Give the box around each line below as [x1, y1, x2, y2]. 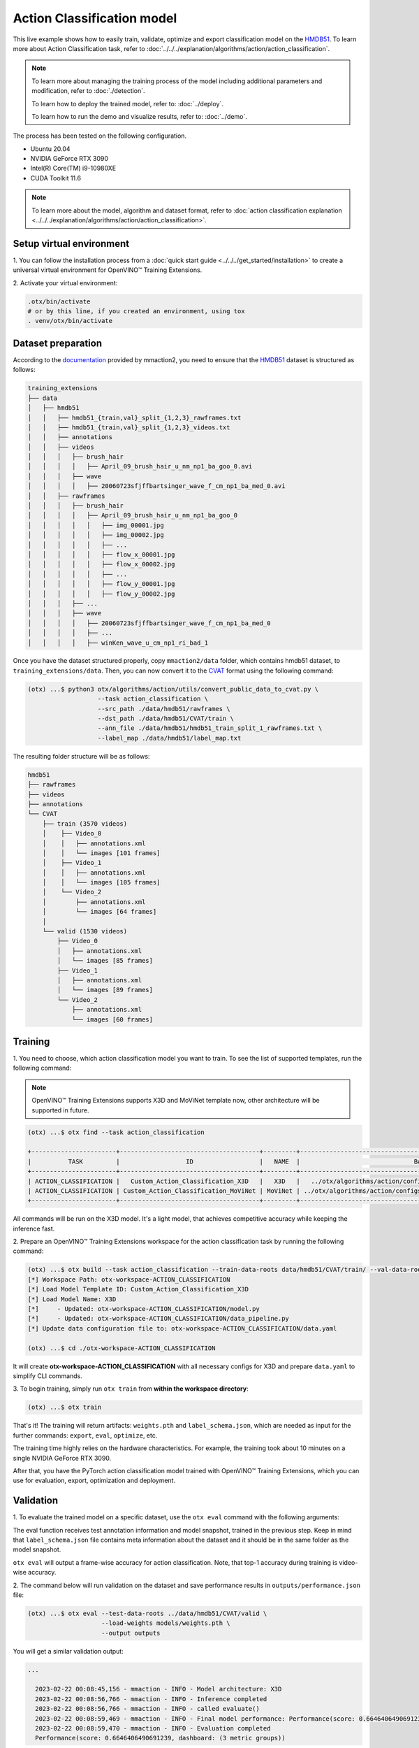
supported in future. [31, 1105, 89, 1115]
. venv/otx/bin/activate [27, 317, 113, 325]
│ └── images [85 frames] [57, 957, 154, 965]
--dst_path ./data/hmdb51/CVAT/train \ [97, 715, 234, 723]
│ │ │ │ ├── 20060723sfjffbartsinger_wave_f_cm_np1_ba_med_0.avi [27, 482, 286, 490]
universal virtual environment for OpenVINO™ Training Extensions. [13, 266, 203, 274]
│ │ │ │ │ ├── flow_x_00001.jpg [27, 550, 175, 559]
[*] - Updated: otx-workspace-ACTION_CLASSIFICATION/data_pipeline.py [27, 1314, 290, 1323]
